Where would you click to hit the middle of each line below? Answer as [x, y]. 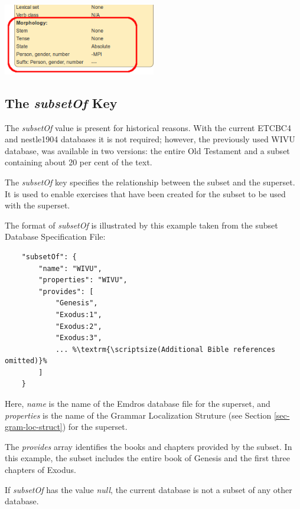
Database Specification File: [55, 236]
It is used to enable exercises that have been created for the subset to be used [145, 193]
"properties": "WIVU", [83, 280]
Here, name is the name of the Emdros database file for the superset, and [138, 404]
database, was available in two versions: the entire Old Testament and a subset [147, 150]
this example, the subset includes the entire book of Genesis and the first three [147, 458]
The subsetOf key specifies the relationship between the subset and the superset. [150, 182]
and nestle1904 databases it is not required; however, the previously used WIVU [150, 139]
